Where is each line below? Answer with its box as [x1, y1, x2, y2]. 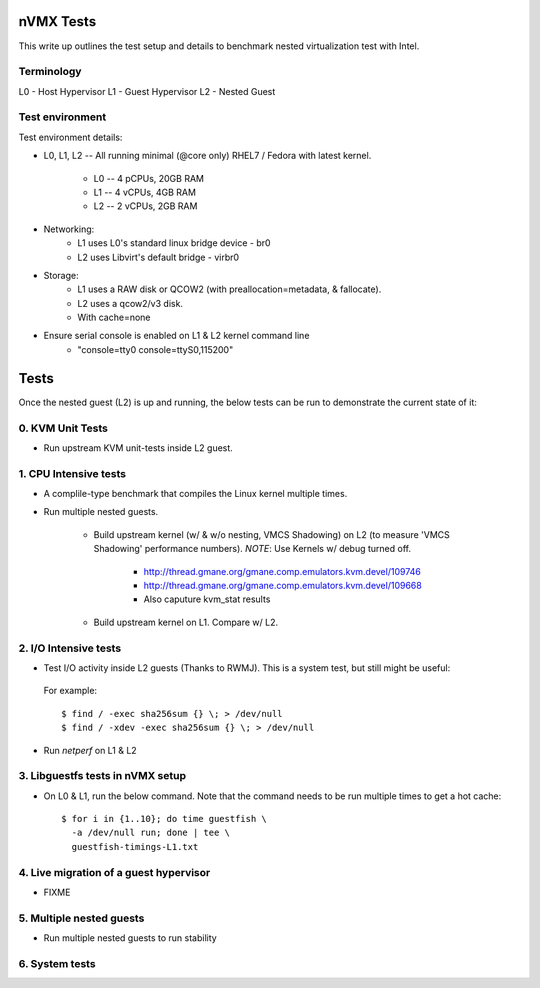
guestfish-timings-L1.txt [71, 841, 199, 852]
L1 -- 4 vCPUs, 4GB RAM [93, 186, 197, 198]
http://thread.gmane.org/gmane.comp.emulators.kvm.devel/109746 [143, 565, 422, 577]
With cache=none [77, 311, 151, 324]
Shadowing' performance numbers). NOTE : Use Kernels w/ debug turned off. [93, 543, 412, 555]
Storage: [43, 269, 79, 281]
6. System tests [18, 956, 96, 970]
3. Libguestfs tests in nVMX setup [18, 769, 187, 783]
